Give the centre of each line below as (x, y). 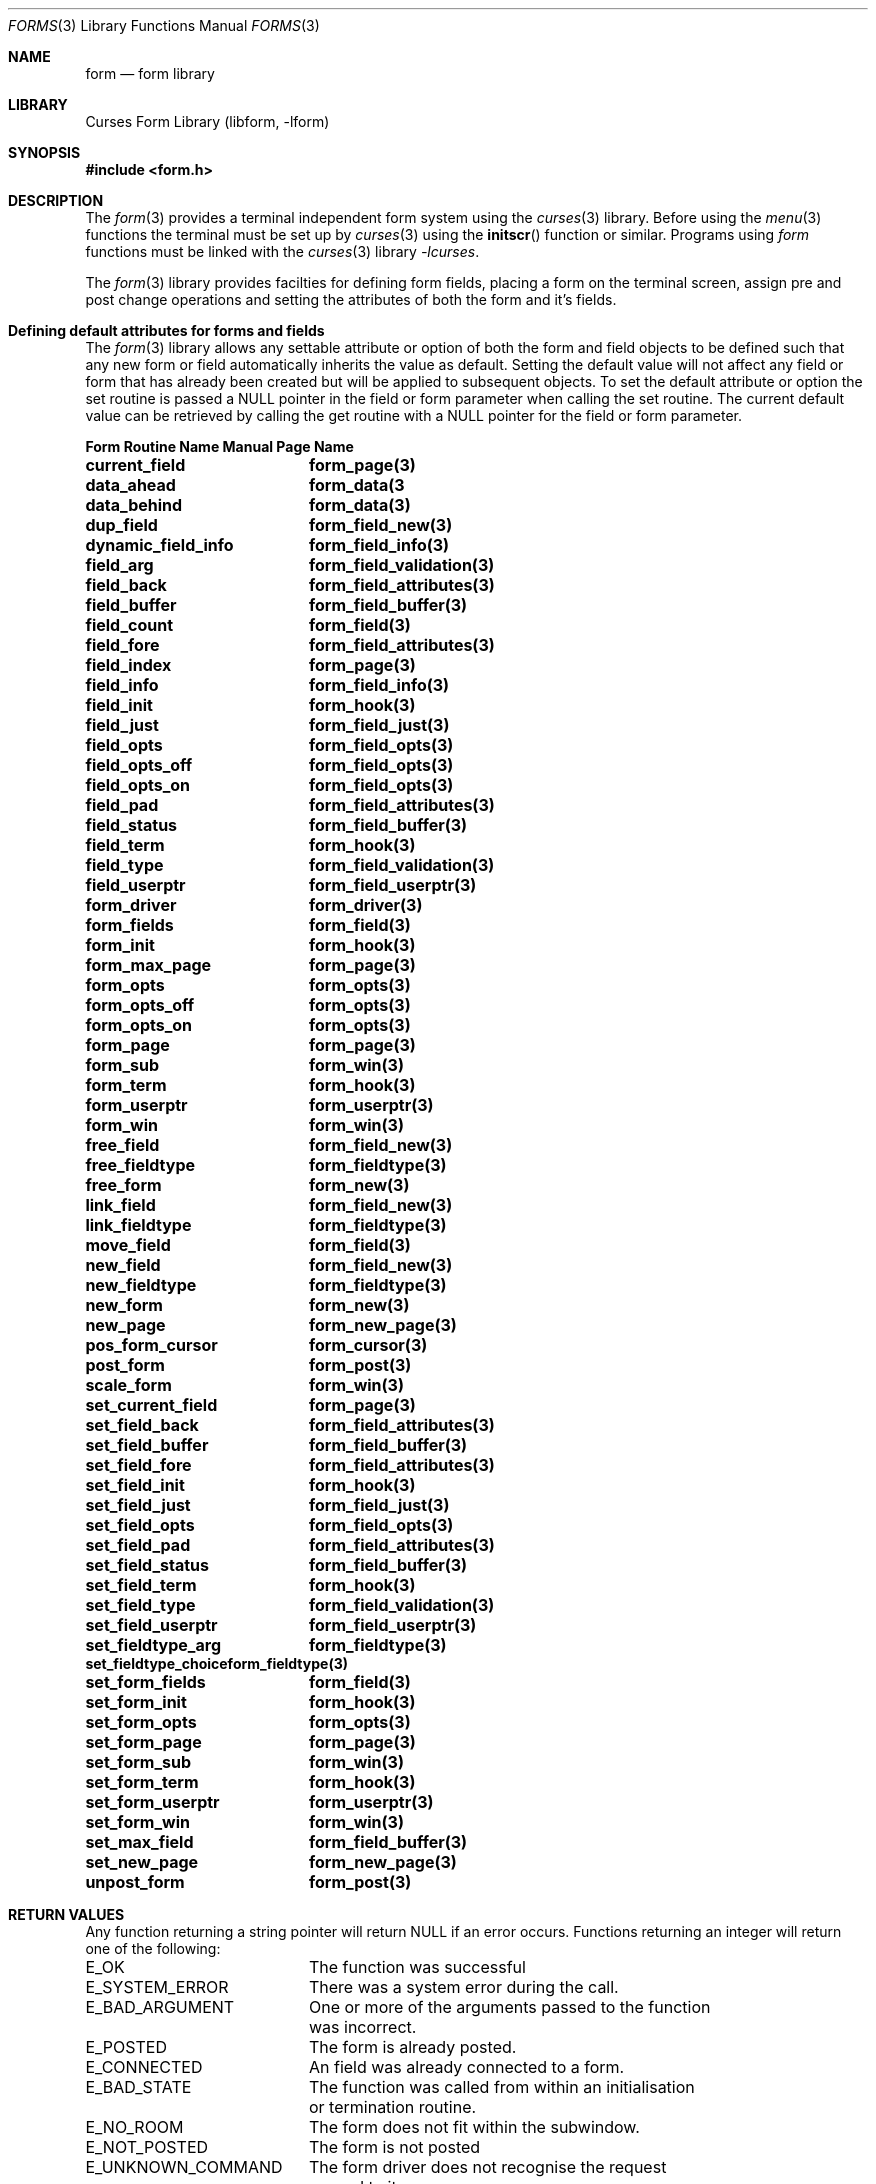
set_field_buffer (147, 1445)
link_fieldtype (138, 1225)
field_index (128, 665)
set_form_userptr (152, 1802)
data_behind (134, 505)
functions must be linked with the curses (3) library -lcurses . (282, 251)
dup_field (121, 525)
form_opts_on (139, 1025)
